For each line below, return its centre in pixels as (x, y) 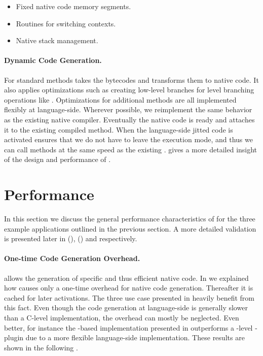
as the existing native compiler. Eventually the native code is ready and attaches (129, 119)
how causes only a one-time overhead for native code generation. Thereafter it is (129, 288)
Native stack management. (57, 40)
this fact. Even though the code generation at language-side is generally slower (126, 308)
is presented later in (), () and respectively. (71, 238)
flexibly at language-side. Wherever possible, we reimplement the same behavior (128, 109)
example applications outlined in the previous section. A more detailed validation (130, 228)
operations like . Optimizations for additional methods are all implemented (120, 99)
